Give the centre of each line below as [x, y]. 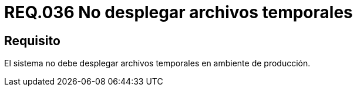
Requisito [32, 41]
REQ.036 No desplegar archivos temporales [178, 12]
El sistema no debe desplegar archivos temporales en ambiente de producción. [157, 63]
